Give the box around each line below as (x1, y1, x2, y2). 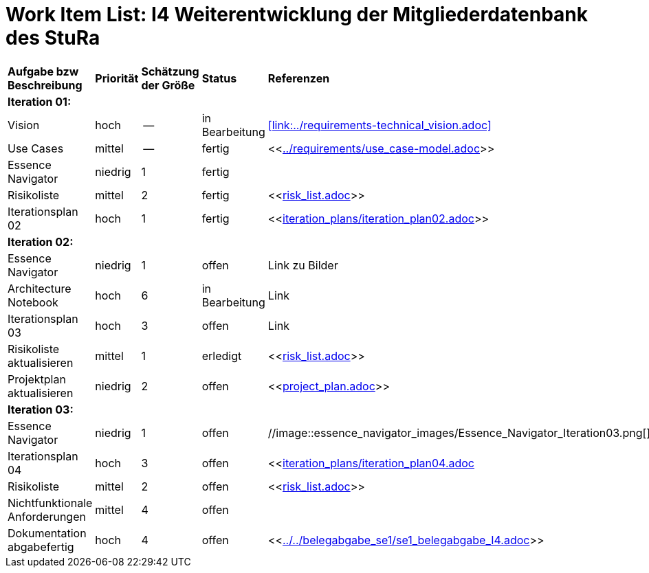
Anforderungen (8, 509, 86, 524)
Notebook (8, 295, 58, 309)
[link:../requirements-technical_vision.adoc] (267, 117, 492, 132)
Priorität (95, 71, 139, 85)
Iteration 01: (8, 94, 71, 109)
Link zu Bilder (267, 258, 338, 272)
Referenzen (267, 71, 330, 85)
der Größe (141, 78, 195, 92)
